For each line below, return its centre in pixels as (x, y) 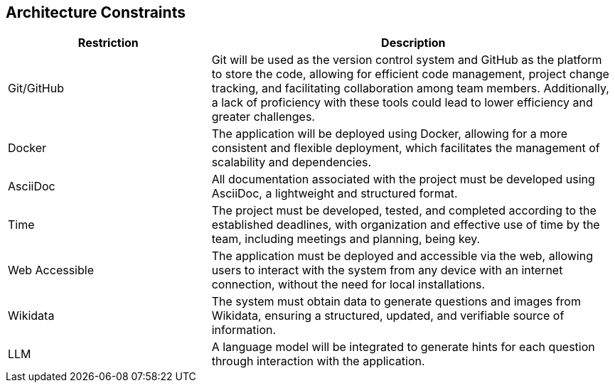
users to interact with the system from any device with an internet (387, 270)
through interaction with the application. (318, 361)
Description (413, 43)
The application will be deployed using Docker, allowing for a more (389, 134)
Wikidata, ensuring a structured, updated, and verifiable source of (388, 316)
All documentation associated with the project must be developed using (403, 179)
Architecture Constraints (96, 12)
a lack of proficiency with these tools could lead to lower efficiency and (402, 103)
